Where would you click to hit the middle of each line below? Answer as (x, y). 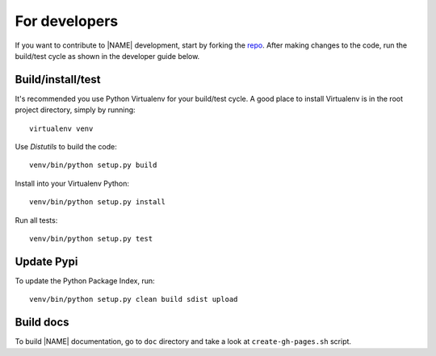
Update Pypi (46, 261)
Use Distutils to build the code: (66, 147)
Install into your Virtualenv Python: (72, 183)
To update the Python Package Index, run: (85, 281)
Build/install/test (58, 80)
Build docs (42, 322)
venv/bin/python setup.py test (91, 239)
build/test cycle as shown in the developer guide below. (107, 56)
